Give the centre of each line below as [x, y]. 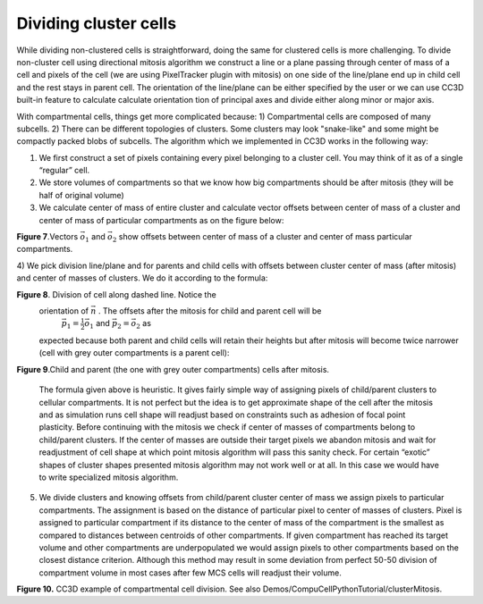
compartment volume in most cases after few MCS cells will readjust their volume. [190, 573]
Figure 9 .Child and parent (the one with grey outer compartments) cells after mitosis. [173, 369]
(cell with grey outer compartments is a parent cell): [134, 353]
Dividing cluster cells [97, 23]
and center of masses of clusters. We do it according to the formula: [142, 278]
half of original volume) [81, 195]
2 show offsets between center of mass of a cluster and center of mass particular [263, 238]
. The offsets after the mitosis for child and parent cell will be [210, 310]
